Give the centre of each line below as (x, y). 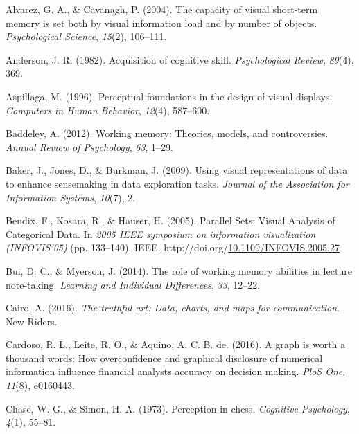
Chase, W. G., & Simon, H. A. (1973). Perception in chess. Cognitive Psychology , (178, 408)
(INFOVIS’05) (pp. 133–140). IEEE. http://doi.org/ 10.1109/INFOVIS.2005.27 (173, 247)
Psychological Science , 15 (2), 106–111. (86, 36)
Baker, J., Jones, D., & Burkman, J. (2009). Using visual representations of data (177, 170)
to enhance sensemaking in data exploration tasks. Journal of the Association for (177, 183)
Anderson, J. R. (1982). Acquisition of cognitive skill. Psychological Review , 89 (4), (180, 59)
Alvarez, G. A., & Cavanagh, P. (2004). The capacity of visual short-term (162, 9)
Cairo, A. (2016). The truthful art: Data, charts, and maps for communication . (173, 308)
